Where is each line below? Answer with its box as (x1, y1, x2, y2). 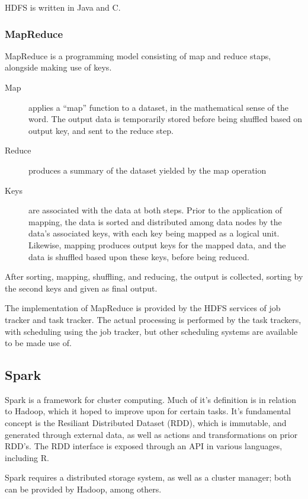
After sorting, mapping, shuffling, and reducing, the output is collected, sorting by (5, 270, 303, 283)
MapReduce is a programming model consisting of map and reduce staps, (5, 49, 271, 62)
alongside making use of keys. (5, 61, 112, 73)
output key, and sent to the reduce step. (28, 124, 174, 136)
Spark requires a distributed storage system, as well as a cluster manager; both (5, 471, 291, 484)
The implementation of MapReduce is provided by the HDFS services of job (5, 302, 281, 314)
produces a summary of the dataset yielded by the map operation (28, 164, 267, 176)
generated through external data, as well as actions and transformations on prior (5, 428, 298, 440)
